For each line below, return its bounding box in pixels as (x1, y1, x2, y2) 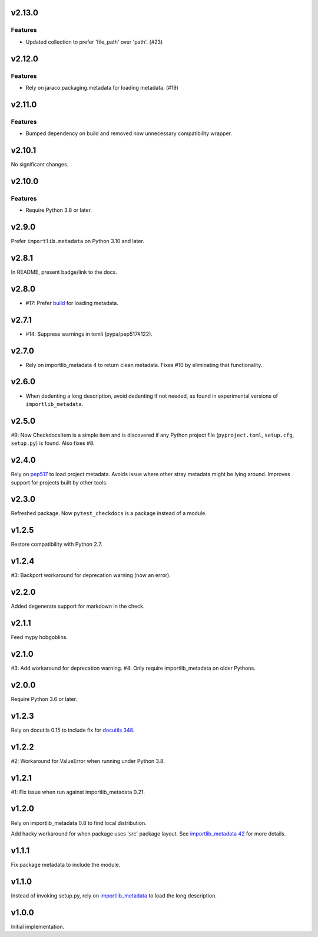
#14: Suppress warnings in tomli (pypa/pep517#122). (25, 330, 153, 338)
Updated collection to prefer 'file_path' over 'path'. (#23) (25, 38, 163, 45)
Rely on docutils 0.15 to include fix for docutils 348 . (11, 726, 135, 733)
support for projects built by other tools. (11, 479, 108, 486)
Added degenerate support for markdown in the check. (11, 602, 145, 610)
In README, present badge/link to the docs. (11, 268, 118, 276)
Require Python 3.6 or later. (11, 695, 78, 702)
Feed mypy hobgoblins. (11, 634, 68, 641)
